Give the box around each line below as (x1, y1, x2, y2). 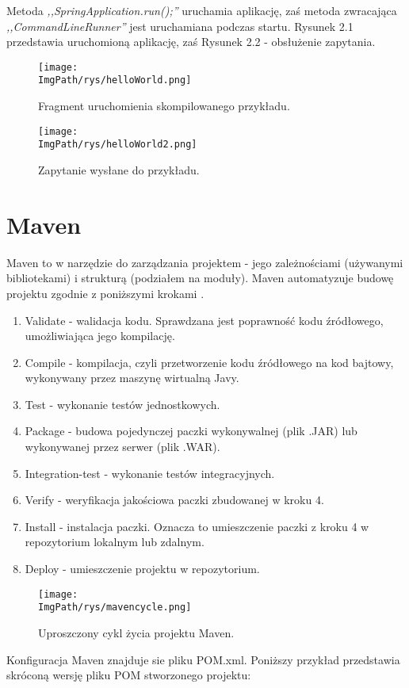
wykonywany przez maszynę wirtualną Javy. (25, 369, 239, 386)
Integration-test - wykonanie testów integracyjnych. (25, 464, 275, 481)
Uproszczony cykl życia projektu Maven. (38, 624, 235, 640)
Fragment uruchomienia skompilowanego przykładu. (38, 97, 290, 114)
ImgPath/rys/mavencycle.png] (38, 602, 192, 613)
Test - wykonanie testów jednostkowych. (25, 396, 220, 412)
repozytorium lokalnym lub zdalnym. (25, 533, 204, 550)
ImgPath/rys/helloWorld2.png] (38, 139, 197, 151)
